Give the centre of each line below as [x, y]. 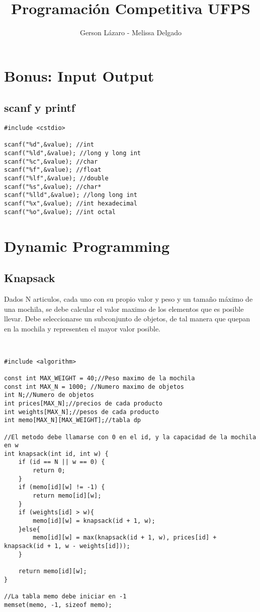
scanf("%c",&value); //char [51, 161]
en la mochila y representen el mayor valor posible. [82, 328]
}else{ [29, 529]
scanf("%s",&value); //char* [53, 187]
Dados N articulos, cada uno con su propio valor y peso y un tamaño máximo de [128, 298]
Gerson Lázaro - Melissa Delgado [131, 32]
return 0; [49, 471]
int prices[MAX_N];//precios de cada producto [83, 403]
